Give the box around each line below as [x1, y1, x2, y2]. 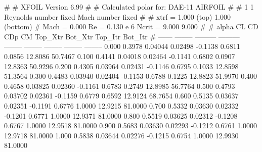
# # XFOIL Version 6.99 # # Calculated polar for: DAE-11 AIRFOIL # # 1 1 [4, 2, 254, 12]
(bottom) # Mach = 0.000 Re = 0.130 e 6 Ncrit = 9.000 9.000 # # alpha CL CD [4, 21, 258, 32]
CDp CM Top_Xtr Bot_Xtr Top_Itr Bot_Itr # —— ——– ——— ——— [4, 31, 240, 41]
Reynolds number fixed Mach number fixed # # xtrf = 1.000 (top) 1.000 [4, 11, 231, 22]
